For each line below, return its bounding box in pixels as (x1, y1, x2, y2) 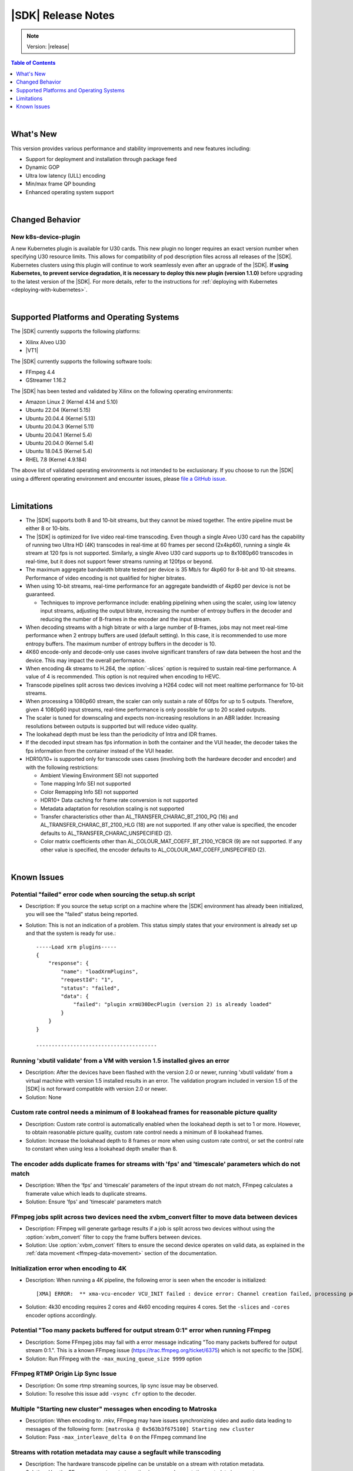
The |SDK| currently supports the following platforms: (11, 328, 141, 335)
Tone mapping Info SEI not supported (40, 780, 131, 787)
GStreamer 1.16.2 (25, 377, 66, 384)
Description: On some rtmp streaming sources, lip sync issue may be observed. (25, 1382, 219, 1389)
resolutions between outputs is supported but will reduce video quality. (25, 723, 198, 730)
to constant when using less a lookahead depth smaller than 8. (25, 1145, 178, 1152)
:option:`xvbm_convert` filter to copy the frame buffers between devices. (25, 1233, 202, 1240)
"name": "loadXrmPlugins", (61, 968, 139, 975)
